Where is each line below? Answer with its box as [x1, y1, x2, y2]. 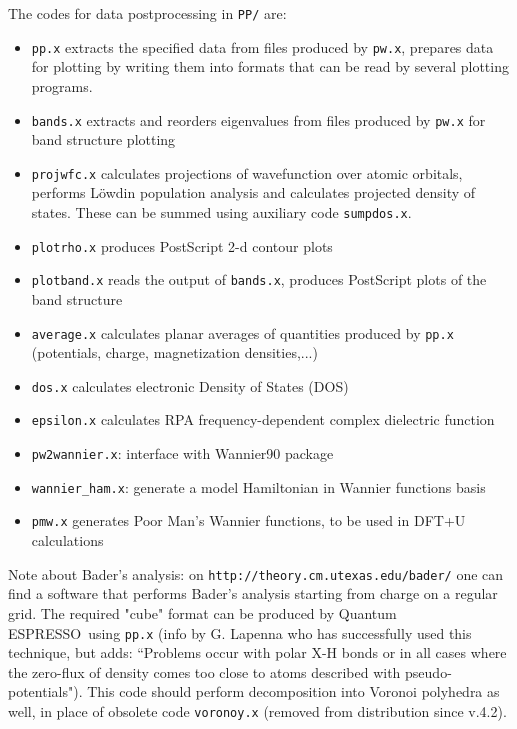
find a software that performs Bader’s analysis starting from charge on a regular [8, 583, 498, 604]
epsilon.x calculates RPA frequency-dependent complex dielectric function [31, 409, 495, 430]
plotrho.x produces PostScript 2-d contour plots [31, 235, 333, 256]
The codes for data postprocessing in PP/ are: [8, 3, 287, 23]
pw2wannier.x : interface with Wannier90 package [31, 443, 334, 464]
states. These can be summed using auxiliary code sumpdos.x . [31, 202, 412, 222]
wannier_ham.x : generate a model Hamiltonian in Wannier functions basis [31, 476, 486, 497]
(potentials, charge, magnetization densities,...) [31, 342, 318, 363]
